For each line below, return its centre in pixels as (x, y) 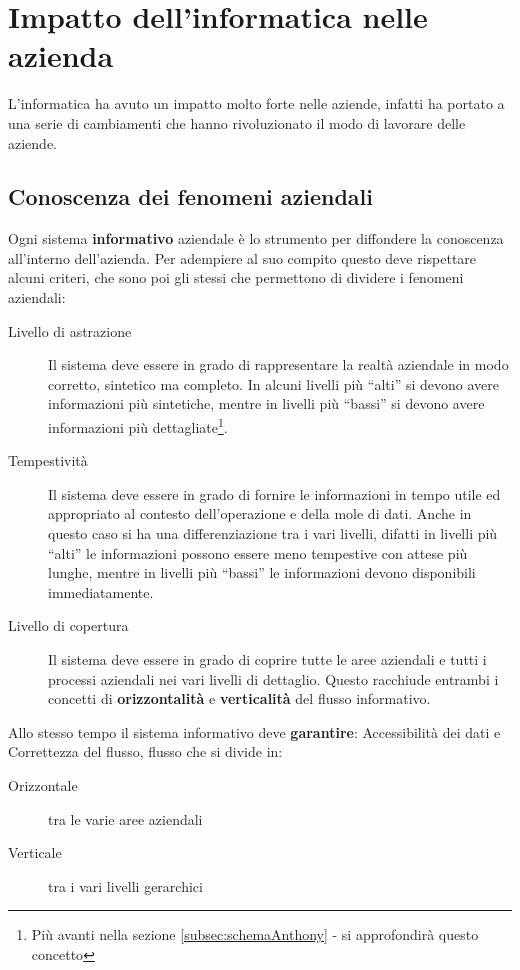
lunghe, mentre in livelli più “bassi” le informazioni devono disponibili (262, 572)
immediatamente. (101, 591)
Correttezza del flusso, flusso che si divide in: (145, 751)
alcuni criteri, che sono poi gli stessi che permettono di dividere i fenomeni (236, 277)
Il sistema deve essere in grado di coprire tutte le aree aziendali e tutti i (267, 659)
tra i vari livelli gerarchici (125, 885)
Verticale (35, 852)
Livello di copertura (68, 625)
